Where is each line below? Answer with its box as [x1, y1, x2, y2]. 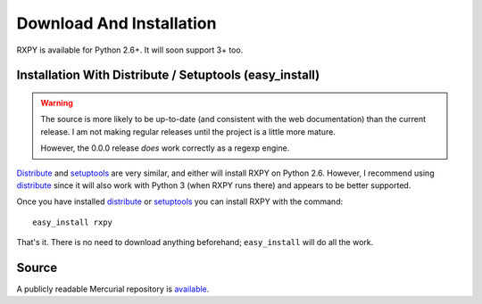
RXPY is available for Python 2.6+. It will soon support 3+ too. [16, 45, 244, 55]
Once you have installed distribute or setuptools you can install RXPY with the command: [16, 196, 344, 207]
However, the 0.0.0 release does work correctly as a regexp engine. [40, 143, 290, 153]
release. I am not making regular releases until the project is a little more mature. [40, 126, 337, 137]
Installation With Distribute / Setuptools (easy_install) [16, 68, 320, 83]
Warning [40, 97, 73, 108]
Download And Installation [16, 13, 217, 33]
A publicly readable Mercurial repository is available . [16, 283, 210, 294]
